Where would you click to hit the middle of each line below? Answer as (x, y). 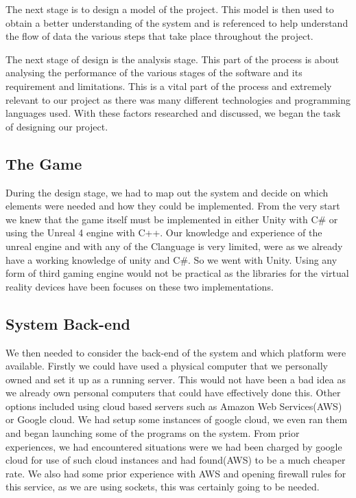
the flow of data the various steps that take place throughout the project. (159, 36)
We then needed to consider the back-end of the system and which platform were (176, 352)
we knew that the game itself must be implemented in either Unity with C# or (172, 219)
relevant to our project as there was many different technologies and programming (178, 99)
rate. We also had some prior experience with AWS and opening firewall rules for (176, 473)
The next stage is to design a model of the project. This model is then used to (170, 9)
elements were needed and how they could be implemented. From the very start (173, 206)
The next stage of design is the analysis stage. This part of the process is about (173, 59)
